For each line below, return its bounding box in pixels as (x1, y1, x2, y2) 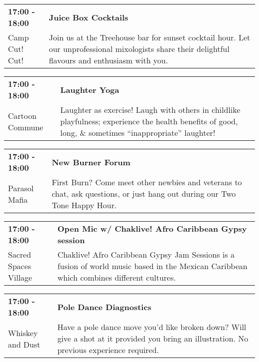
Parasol (8, 182, 34, 194)
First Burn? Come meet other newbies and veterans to (51, 176, 242, 188)
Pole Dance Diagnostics (57, 301, 151, 313)
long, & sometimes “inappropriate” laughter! (60, 127, 216, 138)
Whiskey (8, 327, 38, 339)
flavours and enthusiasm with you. (49, 54, 168, 66)
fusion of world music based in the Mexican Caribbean (57, 260, 248, 272)
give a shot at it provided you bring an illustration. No (57, 333, 249, 344)
